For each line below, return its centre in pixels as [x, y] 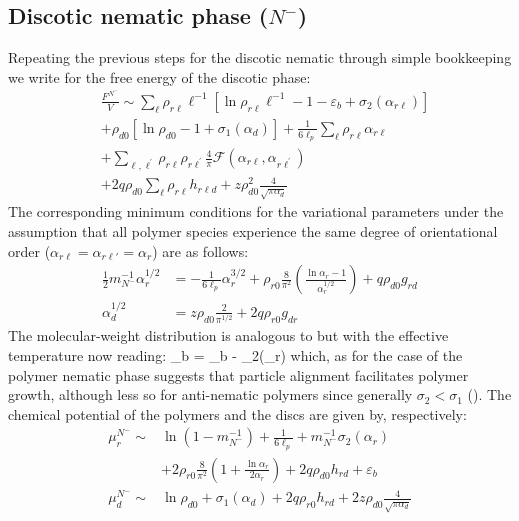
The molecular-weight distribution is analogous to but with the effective [228, 335]
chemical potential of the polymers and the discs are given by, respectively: [237, 413]
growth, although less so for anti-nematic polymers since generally [210, 394]
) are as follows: [200, 250]
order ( [29, 250]
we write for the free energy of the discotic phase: [159, 76]
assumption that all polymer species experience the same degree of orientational [253, 230]
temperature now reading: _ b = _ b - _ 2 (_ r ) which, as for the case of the [235, 354]
